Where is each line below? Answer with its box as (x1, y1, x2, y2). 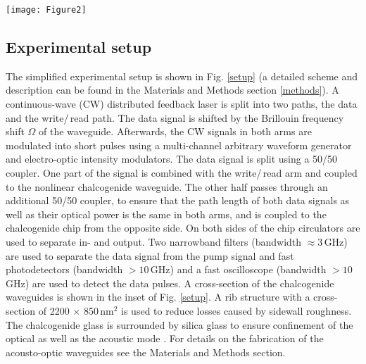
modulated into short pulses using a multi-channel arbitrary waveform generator (6, 137, 352, 152)
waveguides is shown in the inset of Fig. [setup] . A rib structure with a (6, 289, 310, 304)
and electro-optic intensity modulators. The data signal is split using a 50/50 (6, 151, 338, 166)
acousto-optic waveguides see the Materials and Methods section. (6, 344, 286, 359)
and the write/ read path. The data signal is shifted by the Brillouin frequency (6, 110, 344, 125)
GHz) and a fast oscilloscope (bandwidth (150, 262, 327, 277)
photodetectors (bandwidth (6, 262, 123, 277)
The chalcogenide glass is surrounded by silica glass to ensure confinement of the (6, 317, 353, 332)
